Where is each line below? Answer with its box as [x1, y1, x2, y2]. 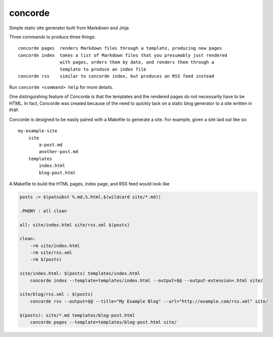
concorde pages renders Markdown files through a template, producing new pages [18, 45, 222, 51]
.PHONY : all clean [19, 208, 67, 214]
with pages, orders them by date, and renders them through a [60, 60, 214, 65]
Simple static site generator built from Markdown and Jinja [9, 25, 129, 31]
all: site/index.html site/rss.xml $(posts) [19, 222, 130, 228]
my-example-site [18, 128, 58, 134]
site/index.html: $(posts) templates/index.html [19, 271, 140, 276]
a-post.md [39, 142, 63, 148]
